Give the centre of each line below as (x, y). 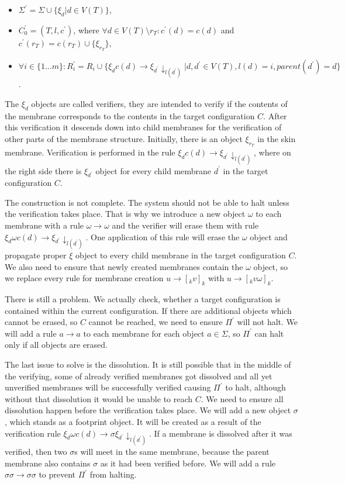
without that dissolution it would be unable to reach (99, 398)
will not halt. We (268, 322)
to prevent (57, 474)
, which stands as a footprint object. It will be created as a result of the (133, 421)
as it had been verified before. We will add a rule (188, 463)
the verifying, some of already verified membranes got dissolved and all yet (139, 376)
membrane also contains (48, 463)
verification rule (33, 433)
